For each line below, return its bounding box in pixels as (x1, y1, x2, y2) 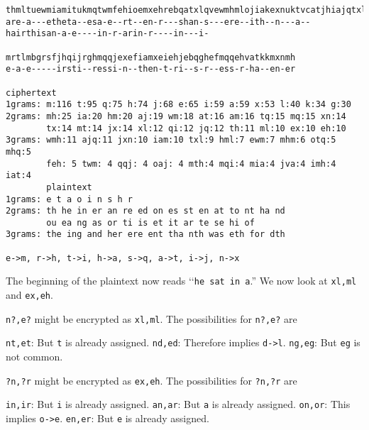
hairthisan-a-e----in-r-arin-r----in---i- (6, 28, 209, 39)
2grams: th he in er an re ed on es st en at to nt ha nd (6, 206, 285, 216)
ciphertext (6, 87, 57, 98)
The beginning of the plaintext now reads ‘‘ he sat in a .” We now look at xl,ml (6, 273, 357, 288)
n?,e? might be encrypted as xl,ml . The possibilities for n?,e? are (6, 311, 297, 326)
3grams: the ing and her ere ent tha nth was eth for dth (6, 229, 285, 240)
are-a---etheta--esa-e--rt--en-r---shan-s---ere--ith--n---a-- (6, 16, 311, 27)
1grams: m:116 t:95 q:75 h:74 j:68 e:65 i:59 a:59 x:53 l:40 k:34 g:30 (6, 99, 351, 110)
